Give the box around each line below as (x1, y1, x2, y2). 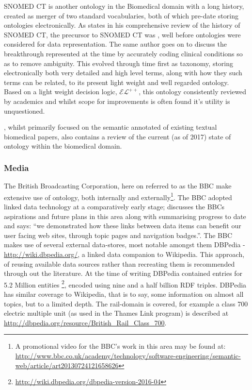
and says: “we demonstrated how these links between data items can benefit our (4, 220, 241, 231)
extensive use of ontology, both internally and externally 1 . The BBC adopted (4, 190, 232, 202)
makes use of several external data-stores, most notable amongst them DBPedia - (4, 239, 245, 250)
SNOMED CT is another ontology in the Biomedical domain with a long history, (4, 1, 244, 11)
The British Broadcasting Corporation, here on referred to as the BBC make (4, 181, 232, 191)
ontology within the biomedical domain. (4, 141, 122, 151)
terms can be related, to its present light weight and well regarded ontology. (4, 77, 229, 87)
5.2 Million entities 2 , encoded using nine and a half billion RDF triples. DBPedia (4, 278, 247, 289)
